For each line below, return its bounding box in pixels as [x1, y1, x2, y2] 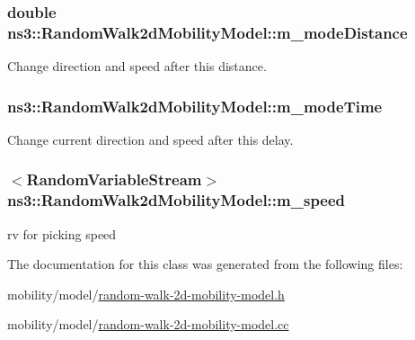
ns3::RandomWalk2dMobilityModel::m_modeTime [7, 94, 383, 117]
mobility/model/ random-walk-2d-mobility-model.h [7, 284, 285, 303]
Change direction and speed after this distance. [7, 57, 267, 76]
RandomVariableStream [26, 168, 202, 191]
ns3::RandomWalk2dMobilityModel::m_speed [7, 189, 346, 211]
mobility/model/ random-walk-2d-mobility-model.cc [7, 315, 289, 334]
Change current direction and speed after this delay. [7, 130, 294, 148]
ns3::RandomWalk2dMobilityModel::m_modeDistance [7, 21, 408, 43]
